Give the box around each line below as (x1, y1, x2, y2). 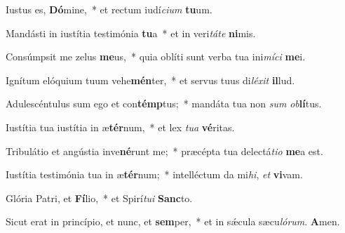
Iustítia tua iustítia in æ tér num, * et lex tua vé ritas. (6, 119, 235, 134)
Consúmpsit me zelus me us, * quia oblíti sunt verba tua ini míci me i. (6, 49, 306, 64)
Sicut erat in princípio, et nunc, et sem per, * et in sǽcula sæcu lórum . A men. (6, 214, 340, 229)
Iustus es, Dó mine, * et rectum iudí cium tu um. (6, 2, 212, 16)
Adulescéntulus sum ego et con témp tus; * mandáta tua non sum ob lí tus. (6, 96, 322, 111)
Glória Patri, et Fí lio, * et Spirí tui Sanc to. (6, 190, 193, 205)
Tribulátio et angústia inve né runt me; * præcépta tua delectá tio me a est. (6, 143, 323, 158)
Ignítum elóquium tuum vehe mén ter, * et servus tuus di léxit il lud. (6, 72, 295, 87)
